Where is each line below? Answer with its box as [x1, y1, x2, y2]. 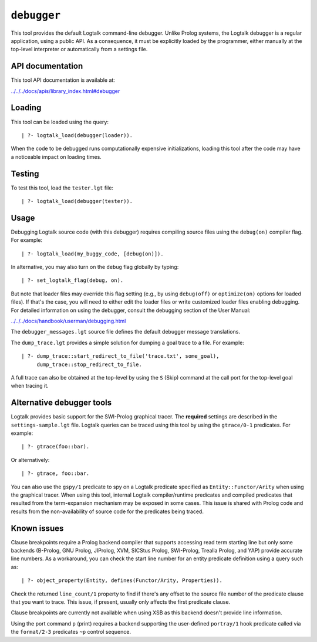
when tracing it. [11, 382, 49, 390]
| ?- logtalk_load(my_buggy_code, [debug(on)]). [21, 250, 164, 257]
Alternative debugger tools [11, 398, 112, 408]
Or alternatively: [11, 456, 50, 463]
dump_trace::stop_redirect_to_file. [36, 361, 142, 368]
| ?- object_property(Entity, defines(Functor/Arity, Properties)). [21, 577, 222, 584]
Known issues [11, 523, 64, 533]
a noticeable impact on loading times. [11, 153, 102, 160]
